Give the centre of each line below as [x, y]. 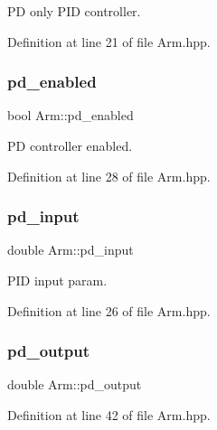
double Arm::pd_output [75, 384]
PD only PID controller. [74, 11]
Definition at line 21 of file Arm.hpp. [109, 41]
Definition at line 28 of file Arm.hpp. [109, 176]
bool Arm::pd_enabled [71, 115]
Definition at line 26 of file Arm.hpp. [109, 310]
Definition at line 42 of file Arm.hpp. [109, 415]
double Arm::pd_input [71, 250]
